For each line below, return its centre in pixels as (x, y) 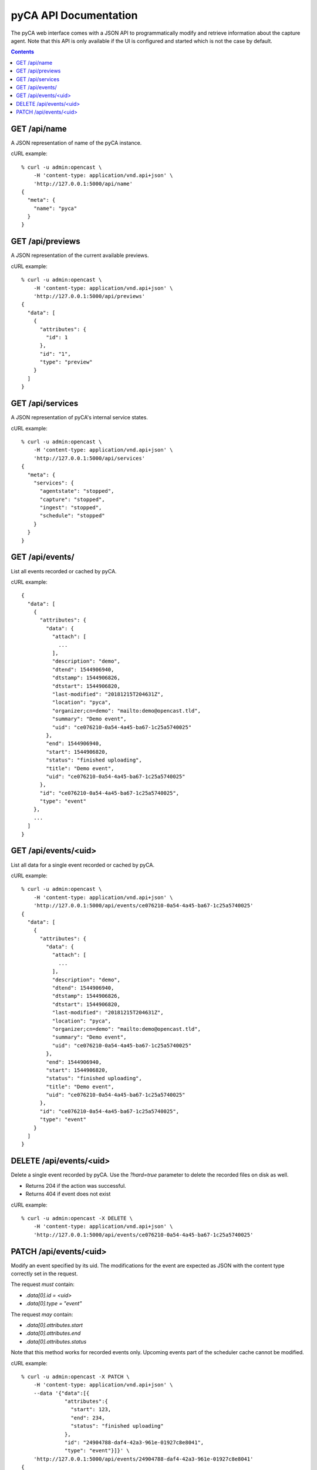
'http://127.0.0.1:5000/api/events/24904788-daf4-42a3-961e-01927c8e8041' (143, 1459)
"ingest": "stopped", (71, 508)
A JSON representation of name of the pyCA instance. (76, 143)
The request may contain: (42, 1314)
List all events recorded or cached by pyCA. (64, 571)
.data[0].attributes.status (56, 1341)
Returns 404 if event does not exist (68, 1194)
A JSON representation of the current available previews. (80, 255)
